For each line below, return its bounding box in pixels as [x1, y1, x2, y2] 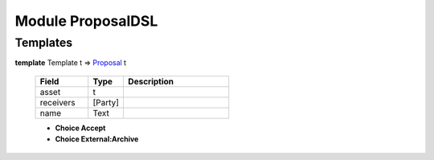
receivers [39, 96, 76, 108]
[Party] [92, 96, 120, 108]
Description [128, 76, 174, 87]
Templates [14, 35, 73, 50]
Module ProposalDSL [14, 12, 158, 30]
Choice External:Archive [55, 134, 139, 144]
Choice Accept [55, 123, 106, 133]
